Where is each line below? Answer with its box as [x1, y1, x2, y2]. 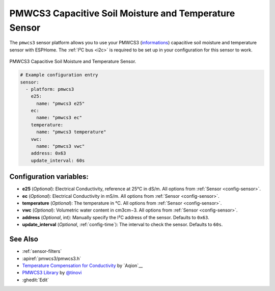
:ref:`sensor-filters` [22, 248, 62, 254]
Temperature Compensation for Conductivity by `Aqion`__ [22, 262, 143, 269]
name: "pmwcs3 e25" [36, 100, 85, 107]
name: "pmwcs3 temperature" [36, 129, 106, 135]
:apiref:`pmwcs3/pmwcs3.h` [22, 255, 81, 261]
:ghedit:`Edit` [22, 277, 49, 283]
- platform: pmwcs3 [25, 86, 74, 92]
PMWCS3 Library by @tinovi [22, 270, 82, 276]
